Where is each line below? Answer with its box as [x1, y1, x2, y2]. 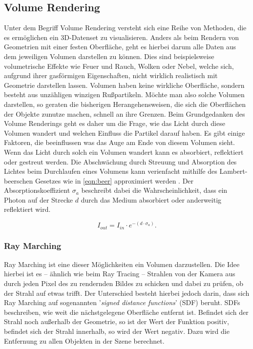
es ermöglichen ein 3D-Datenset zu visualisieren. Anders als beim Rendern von [4, 32, 239, 42]
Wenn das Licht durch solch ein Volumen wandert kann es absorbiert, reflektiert [4, 146, 244, 157]
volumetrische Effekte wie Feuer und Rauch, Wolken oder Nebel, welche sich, [4, 61, 234, 71]
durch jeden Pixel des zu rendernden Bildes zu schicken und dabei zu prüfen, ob [4, 278, 244, 288]
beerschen [4, 175, 33, 185]
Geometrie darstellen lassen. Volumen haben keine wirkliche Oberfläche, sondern [4, 80, 245, 90]
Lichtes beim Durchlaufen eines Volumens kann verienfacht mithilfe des [4, 166, 217, 176]
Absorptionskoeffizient [4, 185, 70, 195]
